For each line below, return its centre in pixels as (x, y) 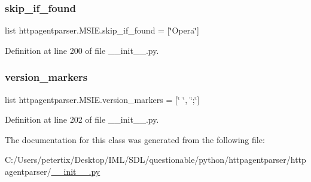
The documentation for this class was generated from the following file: (135, 139)
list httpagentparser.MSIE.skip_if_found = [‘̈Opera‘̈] (102, 30)
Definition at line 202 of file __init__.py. (82, 119)
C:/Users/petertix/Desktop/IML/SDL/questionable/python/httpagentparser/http (155, 160)
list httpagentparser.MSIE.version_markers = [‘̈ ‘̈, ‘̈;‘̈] (102, 99)
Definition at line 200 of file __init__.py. (82, 50)
